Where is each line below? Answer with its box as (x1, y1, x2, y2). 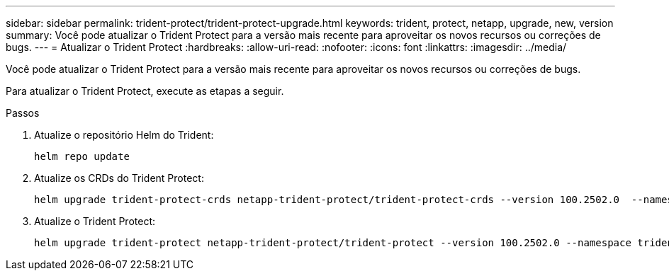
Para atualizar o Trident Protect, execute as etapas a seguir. (6, 85, 284, 97)
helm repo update (34, 151, 130, 162)
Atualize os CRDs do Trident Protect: (34, 172, 204, 184)
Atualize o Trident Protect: (34, 215, 156, 227)
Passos (6, 107, 40, 119)
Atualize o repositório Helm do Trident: (34, 129, 214, 141)
